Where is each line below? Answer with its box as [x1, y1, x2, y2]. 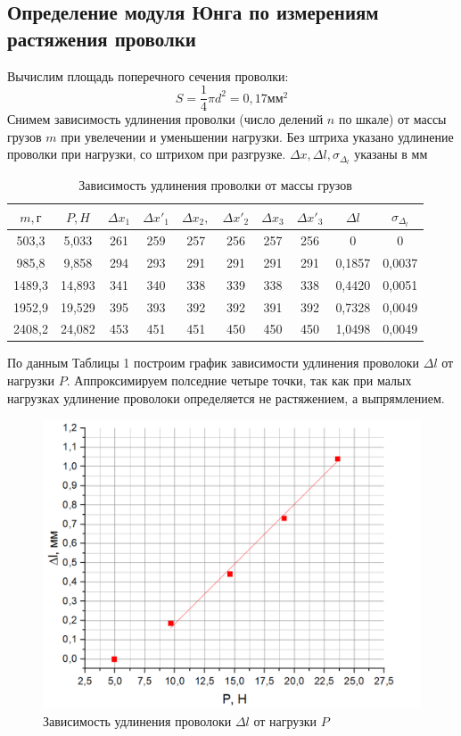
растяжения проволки [7, 24, 196, 52]
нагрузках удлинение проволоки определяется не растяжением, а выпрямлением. [7, 388, 445, 407]
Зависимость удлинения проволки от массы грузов [78, 176, 352, 194]
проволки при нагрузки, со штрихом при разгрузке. [7, 145, 286, 163]
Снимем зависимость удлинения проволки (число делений [7, 110, 324, 128]
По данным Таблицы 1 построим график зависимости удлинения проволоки [7, 353, 420, 372]
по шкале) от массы [338, 110, 447, 128]
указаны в [354, 145, 407, 163]
